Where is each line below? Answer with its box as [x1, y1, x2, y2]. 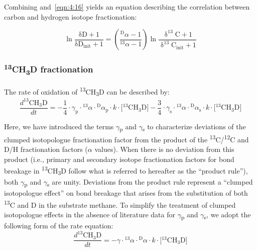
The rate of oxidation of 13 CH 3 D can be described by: [4, 85, 170, 98]
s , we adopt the [204, 209, 251, 221]
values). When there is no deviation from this [94, 144, 234, 154]
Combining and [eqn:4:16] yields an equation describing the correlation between [4, 2, 250, 12]
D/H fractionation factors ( [4, 144, 88, 154]
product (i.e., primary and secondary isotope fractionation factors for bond [4, 153, 234, 164]
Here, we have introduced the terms [4, 121, 114, 131]
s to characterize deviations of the [142, 121, 246, 133]
